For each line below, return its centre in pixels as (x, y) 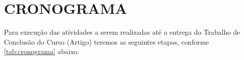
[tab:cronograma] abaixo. (42, 51)
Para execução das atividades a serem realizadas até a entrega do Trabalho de (122, 32)
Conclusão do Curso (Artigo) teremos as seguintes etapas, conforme (107, 41)
